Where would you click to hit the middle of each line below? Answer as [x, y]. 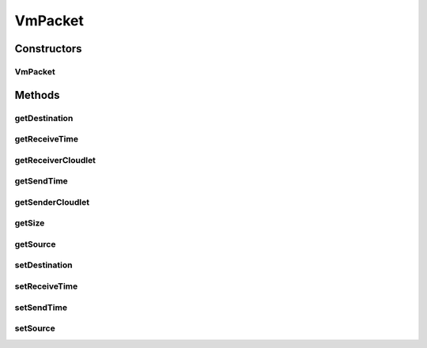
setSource [35, 328]
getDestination [44, 118]
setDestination [43, 265]
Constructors [48, 49]
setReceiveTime [46, 286]
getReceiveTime [47, 139]
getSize [30, 223]
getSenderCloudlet [52, 202]
